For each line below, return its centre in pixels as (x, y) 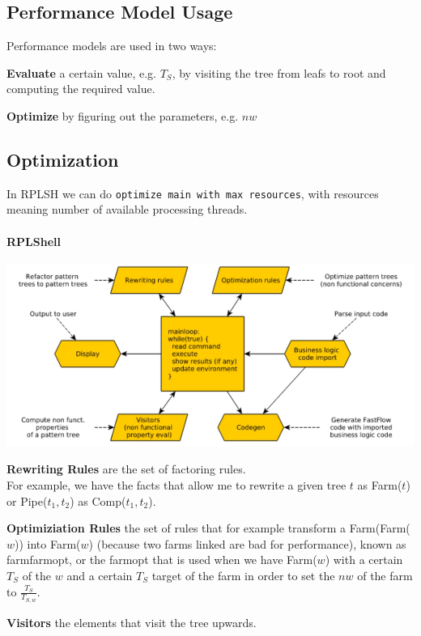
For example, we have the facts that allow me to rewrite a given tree (176, 485)
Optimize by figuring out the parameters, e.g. (123, 115)
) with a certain (364, 560)
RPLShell (34, 241)
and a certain (100, 575)
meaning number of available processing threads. (127, 209)
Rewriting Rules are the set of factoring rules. (126, 469)
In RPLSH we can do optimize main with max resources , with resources (193, 193)
